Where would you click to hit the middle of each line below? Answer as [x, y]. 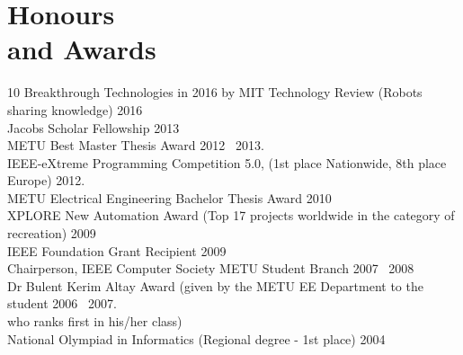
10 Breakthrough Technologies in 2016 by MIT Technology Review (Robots [215, 92]
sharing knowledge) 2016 [75, 109]
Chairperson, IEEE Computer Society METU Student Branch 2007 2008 [211, 268]
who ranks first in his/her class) [95, 321]
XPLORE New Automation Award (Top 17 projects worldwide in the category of [231, 215]
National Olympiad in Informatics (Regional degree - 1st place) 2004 [196, 338]
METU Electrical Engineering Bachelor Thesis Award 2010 [169, 197]
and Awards [82, 49]
